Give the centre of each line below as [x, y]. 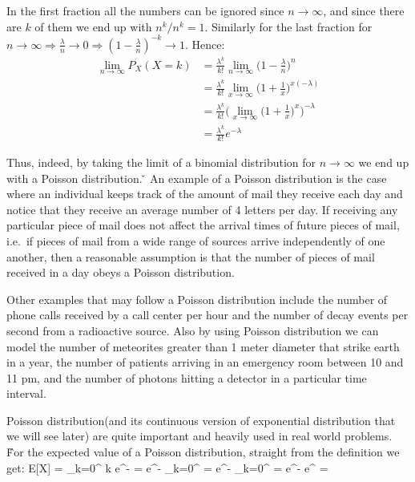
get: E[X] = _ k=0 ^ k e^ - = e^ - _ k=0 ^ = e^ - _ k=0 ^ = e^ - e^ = [167, 467]
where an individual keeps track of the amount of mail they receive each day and [205, 194]
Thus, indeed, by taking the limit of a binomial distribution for [161, 162]
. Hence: [205, 44]
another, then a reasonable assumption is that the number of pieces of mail [191, 256]
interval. [26, 393]
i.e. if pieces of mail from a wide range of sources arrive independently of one [196, 240]
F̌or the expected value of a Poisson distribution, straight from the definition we [203, 452]
